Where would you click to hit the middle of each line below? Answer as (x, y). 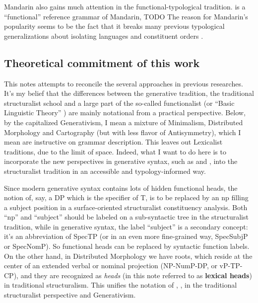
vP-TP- (231, 265)
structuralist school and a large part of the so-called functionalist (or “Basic (119, 103)
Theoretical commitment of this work (102, 62)
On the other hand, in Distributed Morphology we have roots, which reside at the (128, 256)
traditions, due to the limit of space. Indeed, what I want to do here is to (115, 151)
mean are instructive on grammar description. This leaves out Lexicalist (113, 142)
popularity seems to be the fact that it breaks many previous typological (114, 26)
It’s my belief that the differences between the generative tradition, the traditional (129, 93)
